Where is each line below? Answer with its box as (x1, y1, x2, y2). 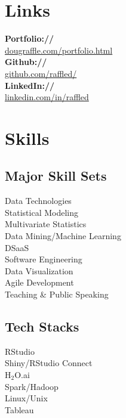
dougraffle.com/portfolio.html (5, 44, 113, 56)
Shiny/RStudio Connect (5, 357, 93, 369)
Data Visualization (5, 264, 73, 277)
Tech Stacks (5, 317, 79, 335)
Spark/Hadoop (5, 380, 59, 392)
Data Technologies (5, 194, 72, 207)
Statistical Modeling (5, 206, 78, 218)
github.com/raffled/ (5, 67, 77, 79)
